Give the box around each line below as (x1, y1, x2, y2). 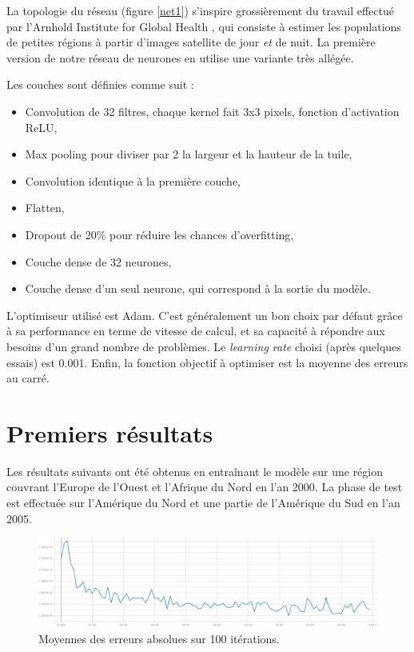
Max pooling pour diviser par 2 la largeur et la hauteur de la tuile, (25, 146, 352, 162)
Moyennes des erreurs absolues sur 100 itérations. (38, 630, 280, 646)
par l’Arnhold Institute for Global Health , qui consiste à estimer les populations (6, 18, 401, 34)
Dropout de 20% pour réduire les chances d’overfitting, (25, 226, 294, 242)
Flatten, (25, 199, 65, 216)
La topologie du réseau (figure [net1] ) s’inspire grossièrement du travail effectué (6, 2, 394, 18)
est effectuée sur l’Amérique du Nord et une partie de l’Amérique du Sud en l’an (6, 494, 400, 510)
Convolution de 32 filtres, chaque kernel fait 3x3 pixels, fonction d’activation (25, 102, 400, 119)
